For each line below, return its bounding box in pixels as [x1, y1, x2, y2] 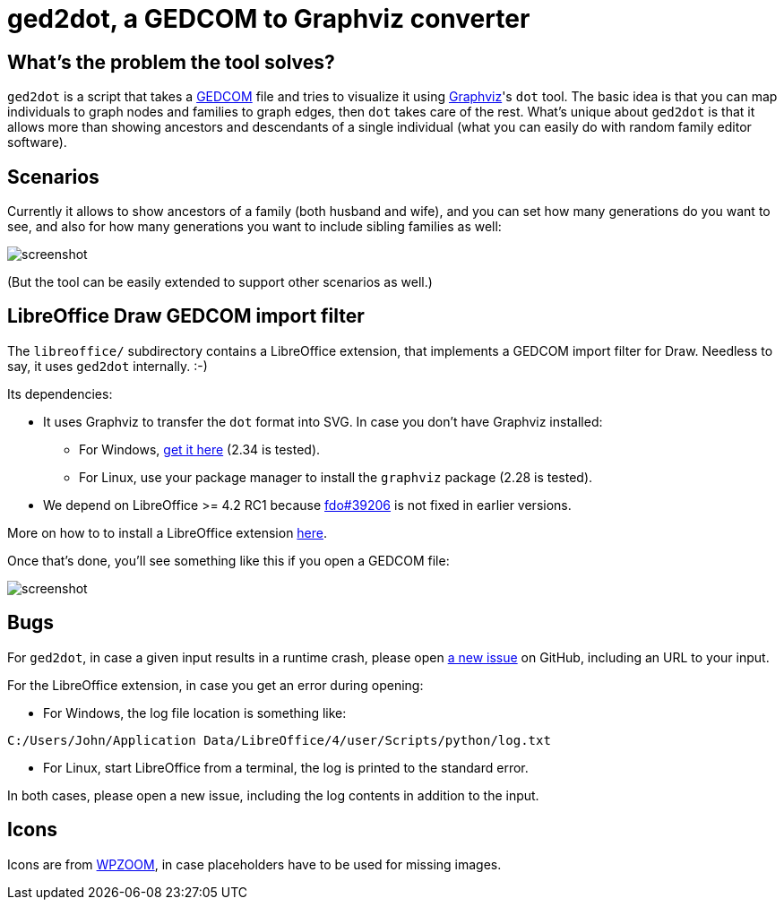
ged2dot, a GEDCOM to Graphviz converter [7, 4, 530, 34]
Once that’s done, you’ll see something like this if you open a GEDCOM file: [7, 552, 450, 568]
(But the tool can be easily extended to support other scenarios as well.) [7, 274, 433, 290]
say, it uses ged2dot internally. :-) [7, 358, 208, 374]
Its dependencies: [7, 385, 113, 402]
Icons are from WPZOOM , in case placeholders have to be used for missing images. [7, 856, 502, 872]
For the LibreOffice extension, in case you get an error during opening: [7, 677, 424, 693]
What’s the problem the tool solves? [7, 50, 335, 73]
